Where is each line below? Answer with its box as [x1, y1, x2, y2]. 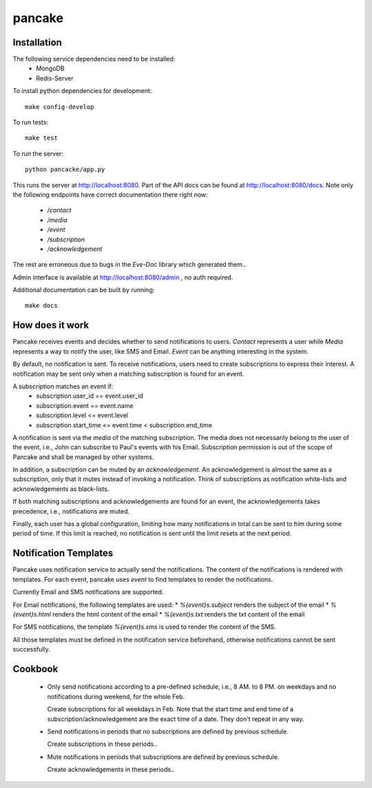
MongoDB [36, 64, 65, 72]
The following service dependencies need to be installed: [12, 55, 176, 63]
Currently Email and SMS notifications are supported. [12, 588, 164, 596]
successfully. [12, 645, 51, 654]
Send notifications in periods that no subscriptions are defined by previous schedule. [47, 727, 289, 736]
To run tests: [12, 118, 48, 127]
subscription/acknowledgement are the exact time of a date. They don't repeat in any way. [47, 714, 304, 723]
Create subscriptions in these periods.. [47, 740, 158, 748]
